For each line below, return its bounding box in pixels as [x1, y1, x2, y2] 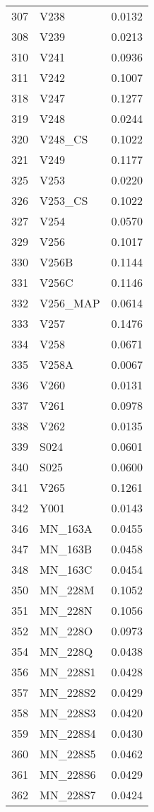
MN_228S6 [40, 766, 96, 782]
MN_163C [40, 561, 93, 577]
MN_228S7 [40, 787, 96, 803]
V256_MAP [40, 295, 100, 311]
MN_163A [40, 520, 93, 536]
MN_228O [40, 623, 93, 639]
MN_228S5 [40, 746, 96, 762]
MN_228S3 [40, 705, 96, 721]
